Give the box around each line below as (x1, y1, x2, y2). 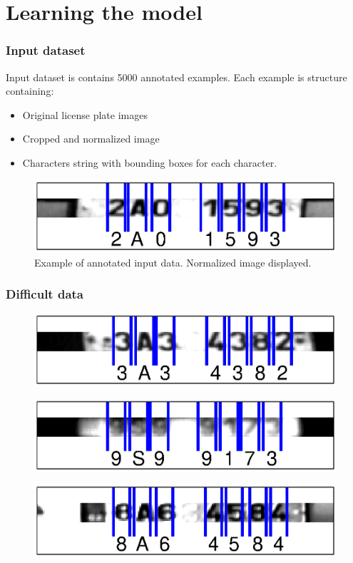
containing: (6, 83, 54, 98)
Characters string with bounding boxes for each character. (22, 155, 277, 170)
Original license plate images (22, 107, 148, 122)
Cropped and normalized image (22, 131, 160, 146)
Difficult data (6, 285, 83, 303)
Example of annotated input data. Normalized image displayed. (34, 254, 312, 269)
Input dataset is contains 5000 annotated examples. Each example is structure (6, 69, 347, 84)
